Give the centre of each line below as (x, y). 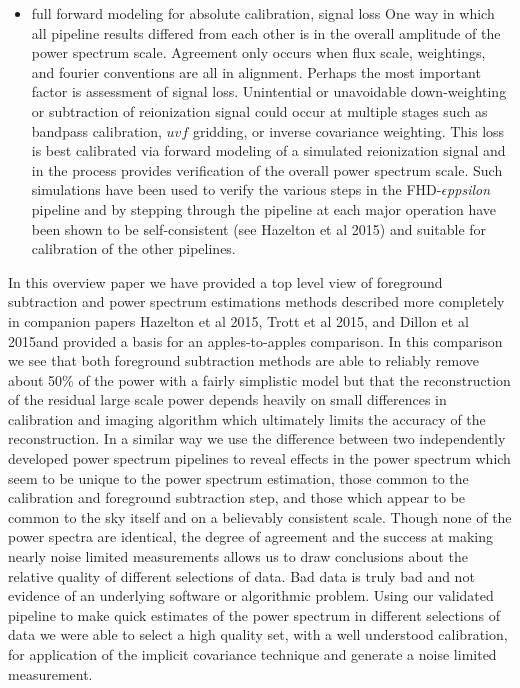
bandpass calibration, (96, 130)
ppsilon (469, 189)
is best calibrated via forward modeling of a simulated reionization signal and (268, 150)
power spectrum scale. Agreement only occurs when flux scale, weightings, (258, 52)
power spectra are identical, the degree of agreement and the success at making (250, 536)
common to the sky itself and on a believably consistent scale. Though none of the (260, 516)
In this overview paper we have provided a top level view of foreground (225, 281)
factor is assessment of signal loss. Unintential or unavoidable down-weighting (269, 91)
